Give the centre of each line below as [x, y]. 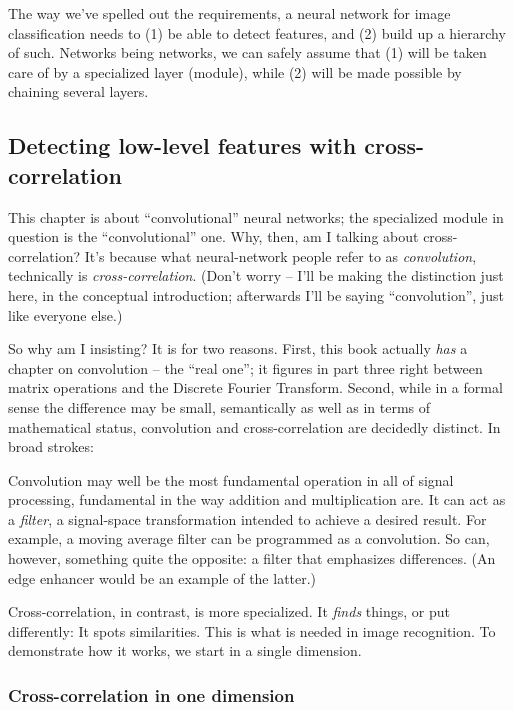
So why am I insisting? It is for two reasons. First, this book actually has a [238, 348]
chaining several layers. [78, 91]
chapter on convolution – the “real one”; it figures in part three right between [245, 367]
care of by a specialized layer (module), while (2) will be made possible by [235, 71]
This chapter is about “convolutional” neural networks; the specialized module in [256, 216]
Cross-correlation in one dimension [151, 694]
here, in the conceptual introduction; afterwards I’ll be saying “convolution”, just [256, 294]
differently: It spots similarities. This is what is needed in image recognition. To [252, 630]
